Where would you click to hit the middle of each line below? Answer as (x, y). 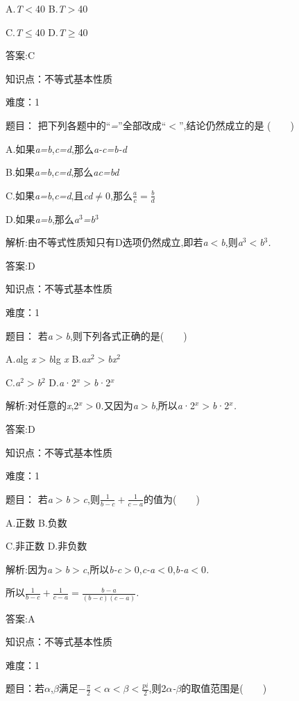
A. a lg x (21, 359)
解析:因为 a (29, 569)
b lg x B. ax (70, 359)
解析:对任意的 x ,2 (42, 405)
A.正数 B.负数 (36, 522)
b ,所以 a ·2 (173, 405)
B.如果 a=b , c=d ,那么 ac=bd (62, 172)
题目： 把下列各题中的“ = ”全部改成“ (86, 125)
